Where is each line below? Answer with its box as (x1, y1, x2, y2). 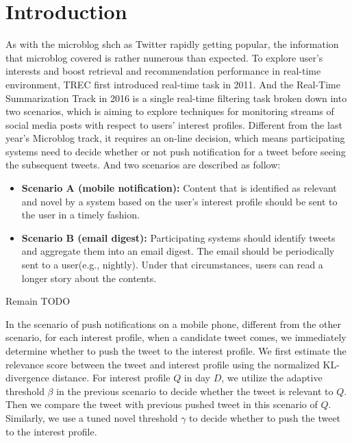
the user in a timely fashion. (21, 207, 140, 222)
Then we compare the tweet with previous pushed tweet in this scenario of (5, 397, 318, 412)
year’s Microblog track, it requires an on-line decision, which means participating (5, 131, 345, 145)
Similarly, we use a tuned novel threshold (5, 410, 178, 425)
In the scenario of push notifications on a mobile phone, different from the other (5, 316, 342, 331)
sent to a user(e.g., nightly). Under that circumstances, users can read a (21, 257, 323, 272)
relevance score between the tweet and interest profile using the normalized (5, 357, 320, 371)
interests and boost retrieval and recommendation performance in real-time (5, 64, 321, 78)
